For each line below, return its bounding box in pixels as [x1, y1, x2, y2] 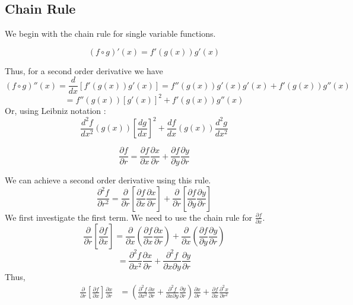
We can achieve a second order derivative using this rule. [5, 174, 211, 186]
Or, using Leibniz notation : [5, 104, 106, 116]
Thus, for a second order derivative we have [5, 64, 163, 77]
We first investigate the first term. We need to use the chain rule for [5, 211, 252, 223]
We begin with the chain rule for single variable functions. [5, 27, 216, 40]
